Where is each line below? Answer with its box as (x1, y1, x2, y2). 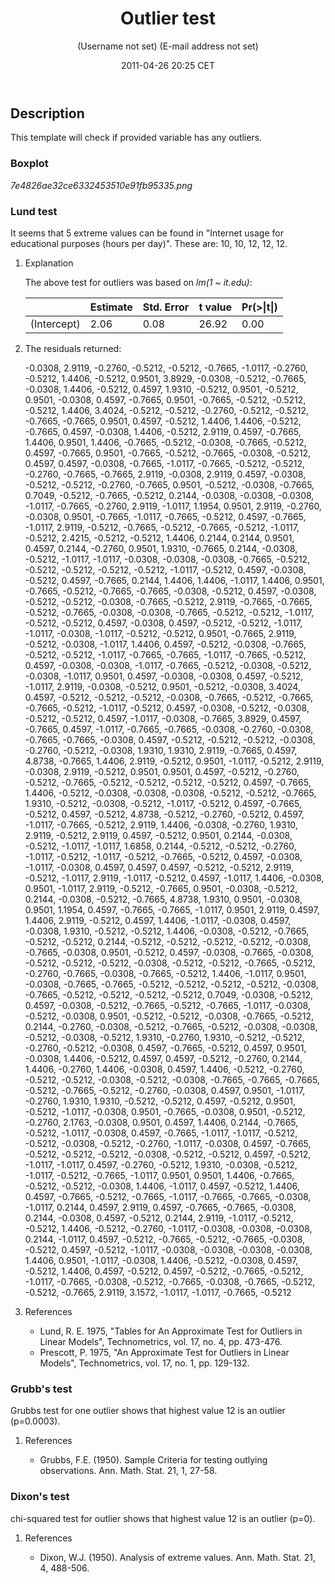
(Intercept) (29, 317, 81, 331)
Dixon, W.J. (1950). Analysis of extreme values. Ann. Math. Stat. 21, (39, 1551, 317, 1563)
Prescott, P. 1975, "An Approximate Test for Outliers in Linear (39, 1346, 290, 1358)
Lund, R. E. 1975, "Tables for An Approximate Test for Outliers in (39, 1325, 303, 1337)
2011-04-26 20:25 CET (120, 59, 216, 71)
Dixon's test (10, 1490, 70, 1504)
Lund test (10, 204, 58, 218)
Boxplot (10, 157, 49, 171)
